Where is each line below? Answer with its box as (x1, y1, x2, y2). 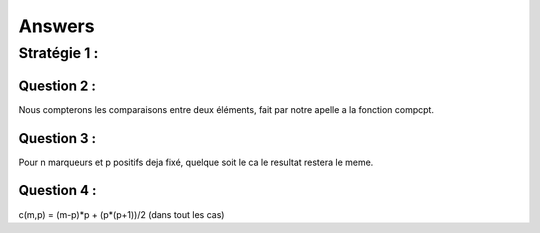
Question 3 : (18, 130, 97, 147)
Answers (18, 15, 95, 37)
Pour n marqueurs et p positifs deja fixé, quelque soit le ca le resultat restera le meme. (18, 156, 374, 168)
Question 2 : (18, 77, 97, 94)
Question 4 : (18, 182, 97, 199)
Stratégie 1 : (18, 44, 99, 62)
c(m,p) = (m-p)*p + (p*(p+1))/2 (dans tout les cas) (18, 208, 225, 220)
